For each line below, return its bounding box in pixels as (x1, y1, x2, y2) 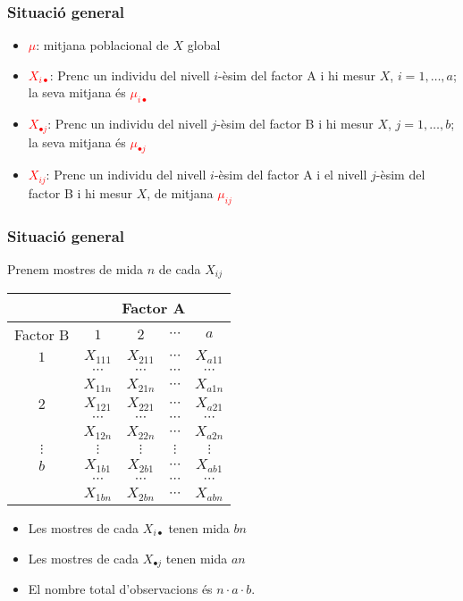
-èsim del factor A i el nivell (214, 165, 367, 184)
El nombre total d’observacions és (28, 580, 213, 598)
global (187, 36, 221, 54)
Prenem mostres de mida (7, 259, 144, 278)
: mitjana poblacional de (36, 36, 169, 54)
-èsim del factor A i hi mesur (218, 65, 376, 84)
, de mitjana (147, 183, 214, 202)
